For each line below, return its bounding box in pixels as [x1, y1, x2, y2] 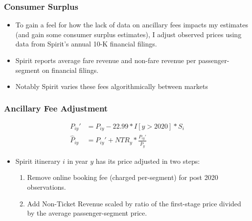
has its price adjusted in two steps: [95, 155, 200, 166]
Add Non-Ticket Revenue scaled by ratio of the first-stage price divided [27, 198, 241, 208]
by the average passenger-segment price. [27, 208, 147, 218]
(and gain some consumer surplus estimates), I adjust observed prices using [15, 29, 242, 39]
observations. [27, 181, 66, 192]
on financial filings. [42, 65, 99, 75]
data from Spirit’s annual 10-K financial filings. [15, 39, 157, 49]
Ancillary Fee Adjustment [4, 102, 108, 114]
